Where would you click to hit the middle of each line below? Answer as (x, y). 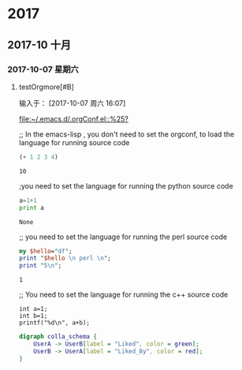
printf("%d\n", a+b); (54, 323)
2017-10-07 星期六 (43, 69)
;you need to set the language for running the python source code (126, 185)
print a (31, 207)
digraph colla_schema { (58, 337)
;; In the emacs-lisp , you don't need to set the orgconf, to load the (127, 134)
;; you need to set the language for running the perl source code (123, 237)
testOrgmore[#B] (46, 87)
